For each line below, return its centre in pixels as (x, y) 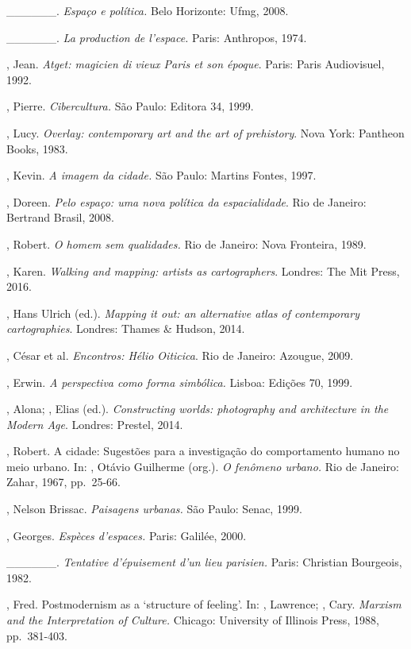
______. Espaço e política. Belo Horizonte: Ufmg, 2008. (148, 10)
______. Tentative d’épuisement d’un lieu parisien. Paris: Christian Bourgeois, (204, 562)
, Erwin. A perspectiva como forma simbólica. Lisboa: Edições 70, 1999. (180, 382)
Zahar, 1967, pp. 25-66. (63, 482)
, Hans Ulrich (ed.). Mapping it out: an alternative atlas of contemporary (183, 313)
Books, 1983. (37, 148)
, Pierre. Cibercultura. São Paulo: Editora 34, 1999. (130, 106)
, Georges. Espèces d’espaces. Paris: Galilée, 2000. (127, 535)
